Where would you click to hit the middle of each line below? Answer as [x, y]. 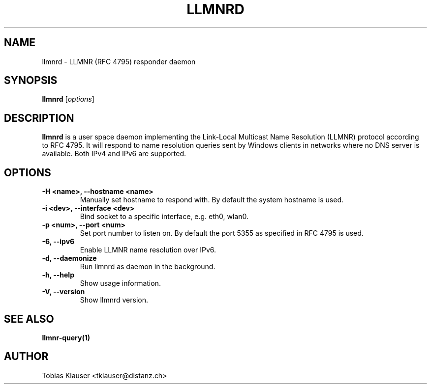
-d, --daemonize [69, 258]
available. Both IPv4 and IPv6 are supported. [114, 154]
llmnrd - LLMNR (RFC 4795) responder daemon [119, 61]
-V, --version [63, 292]
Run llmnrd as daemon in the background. [148, 267]
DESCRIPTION [39, 118]
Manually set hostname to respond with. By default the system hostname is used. [212, 200]
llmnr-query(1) [66, 337]
